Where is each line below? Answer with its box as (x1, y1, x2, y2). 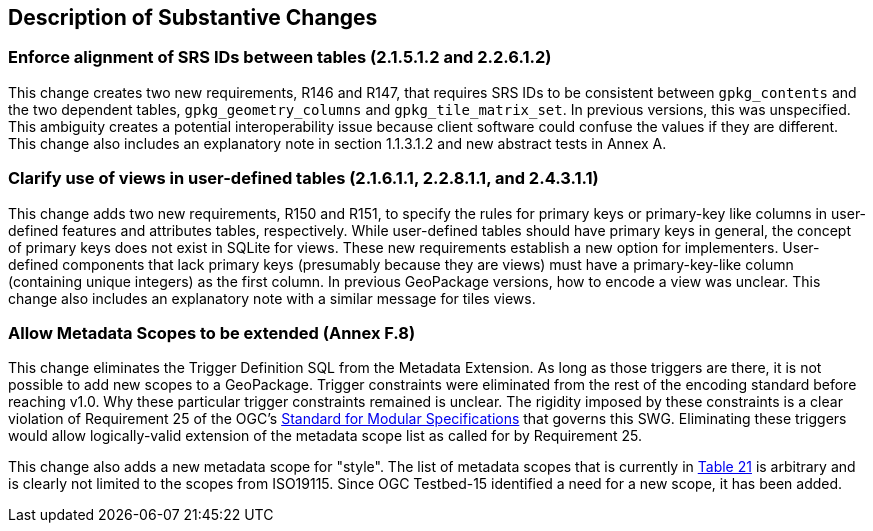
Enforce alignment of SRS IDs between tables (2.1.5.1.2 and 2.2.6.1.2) (8, 47, 552, 68)
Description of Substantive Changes (8, 5, 378, 30)
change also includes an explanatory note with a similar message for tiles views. (8, 289, 536, 307)
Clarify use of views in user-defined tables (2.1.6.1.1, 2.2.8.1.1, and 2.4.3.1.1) (8, 168, 599, 189)
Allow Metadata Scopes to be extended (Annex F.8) (8, 322, 416, 343)
